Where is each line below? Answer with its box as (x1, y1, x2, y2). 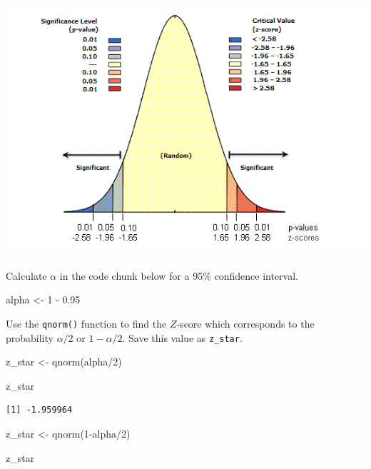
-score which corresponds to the (176, 316, 315, 331)
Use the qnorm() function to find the (6, 316, 167, 331)
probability (6, 330, 54, 345)
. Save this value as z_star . (122, 330, 243, 345)
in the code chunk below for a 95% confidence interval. (59, 268, 298, 283)
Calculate (6, 268, 47, 283)
